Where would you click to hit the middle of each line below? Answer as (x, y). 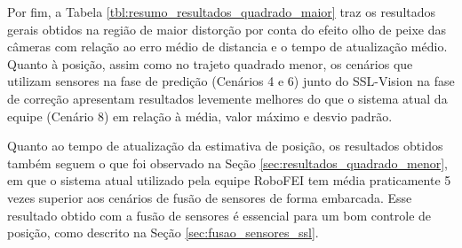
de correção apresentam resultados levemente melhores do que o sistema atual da (227, 98)
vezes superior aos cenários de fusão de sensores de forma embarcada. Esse (210, 197)
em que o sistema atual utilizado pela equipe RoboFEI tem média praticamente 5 (229, 180)
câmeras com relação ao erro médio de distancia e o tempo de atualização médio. (227, 46)
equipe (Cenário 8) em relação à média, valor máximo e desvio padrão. (200, 116)
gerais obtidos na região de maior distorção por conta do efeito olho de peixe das (227, 29)
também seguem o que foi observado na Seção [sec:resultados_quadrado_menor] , (227, 163)
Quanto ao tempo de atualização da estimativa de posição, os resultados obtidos (225, 146)
